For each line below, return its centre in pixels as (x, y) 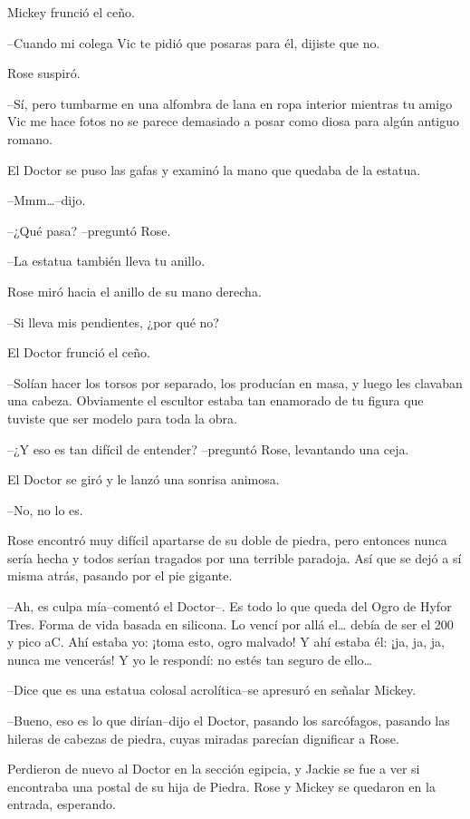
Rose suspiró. (44, 73)
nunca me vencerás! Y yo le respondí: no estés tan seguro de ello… (190, 659)
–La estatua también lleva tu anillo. (106, 261)
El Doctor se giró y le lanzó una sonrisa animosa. (144, 479)
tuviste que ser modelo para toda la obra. (122, 418)
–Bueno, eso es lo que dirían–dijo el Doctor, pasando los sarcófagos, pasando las (229, 721)
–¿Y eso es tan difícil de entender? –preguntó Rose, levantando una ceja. (208, 448)
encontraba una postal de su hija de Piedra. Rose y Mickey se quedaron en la (221, 786)
